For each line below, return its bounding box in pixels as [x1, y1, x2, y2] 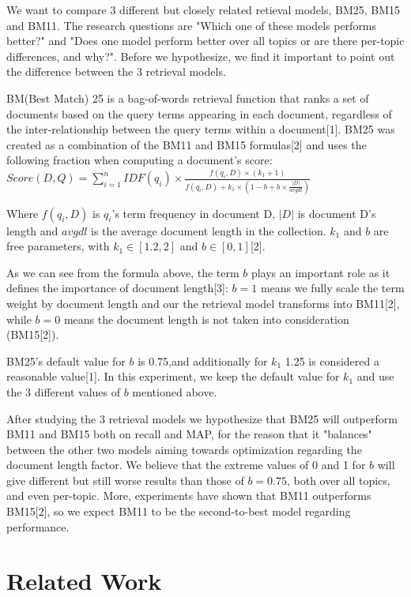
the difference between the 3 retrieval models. [6, 63, 226, 80]
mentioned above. [132, 383, 217, 400]
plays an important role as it [251, 264, 390, 280]
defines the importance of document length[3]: [6, 280, 228, 296]
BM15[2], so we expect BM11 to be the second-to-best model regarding [6, 503, 351, 520]
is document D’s [297, 205, 376, 221]
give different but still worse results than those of [6, 471, 244, 488]
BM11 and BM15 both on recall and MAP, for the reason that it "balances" [6, 426, 372, 442]
